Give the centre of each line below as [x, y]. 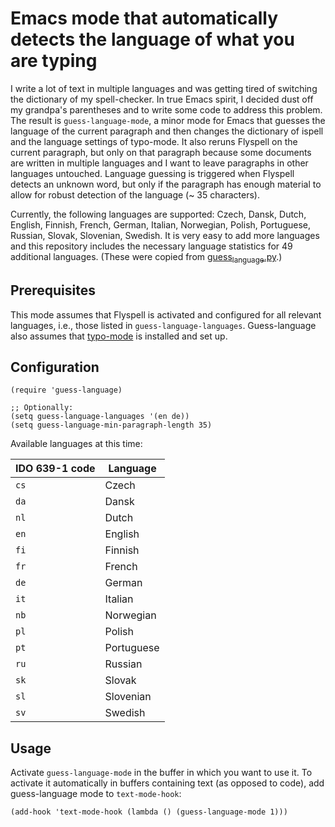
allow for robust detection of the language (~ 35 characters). [135, 194]
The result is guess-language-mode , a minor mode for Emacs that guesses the [168, 120]
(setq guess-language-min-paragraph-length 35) [111, 425]
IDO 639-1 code [55, 469]
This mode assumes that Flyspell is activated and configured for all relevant [166, 314]
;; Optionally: [42, 408]
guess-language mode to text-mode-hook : [96, 794]
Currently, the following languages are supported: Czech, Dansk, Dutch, [158, 214]
